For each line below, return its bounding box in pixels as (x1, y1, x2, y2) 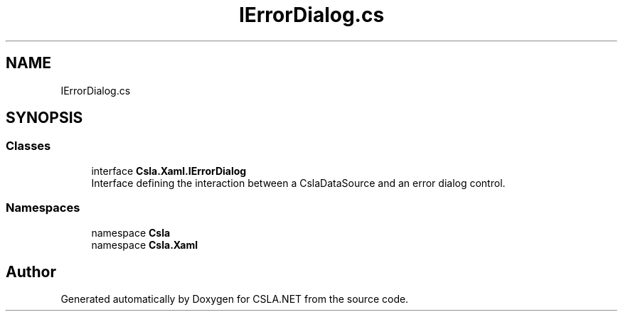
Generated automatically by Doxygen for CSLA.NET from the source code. (60, 293, 409, 306)
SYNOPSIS (6, 109, 83, 127)
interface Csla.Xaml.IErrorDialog (91, 164, 247, 177)
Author (6, 262, 56, 281)
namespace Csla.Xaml (91, 238, 198, 251)
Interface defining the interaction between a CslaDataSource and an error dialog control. (91, 176, 506, 189)
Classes (6, 139, 51, 154)
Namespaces (6, 200, 80, 215)
